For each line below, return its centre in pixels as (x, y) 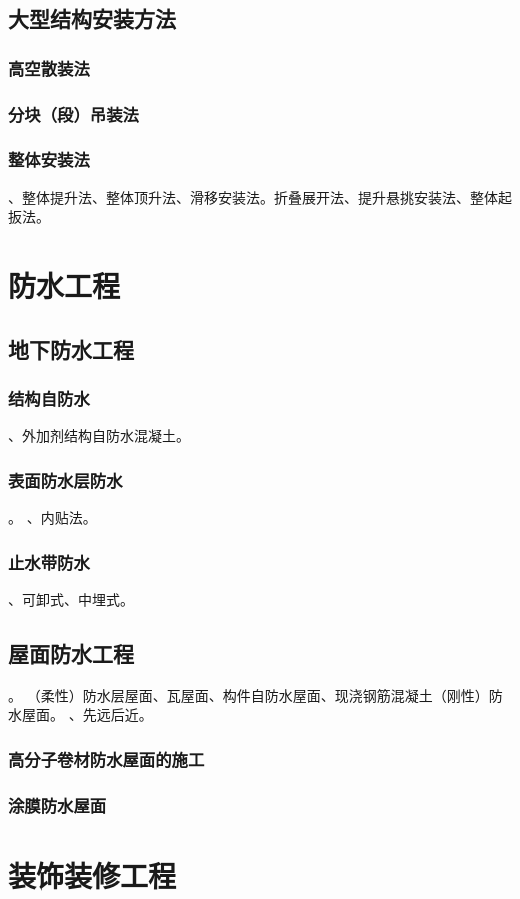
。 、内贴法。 (52, 517)
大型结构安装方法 (92, 18)
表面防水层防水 (65, 479)
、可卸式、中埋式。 (71, 598)
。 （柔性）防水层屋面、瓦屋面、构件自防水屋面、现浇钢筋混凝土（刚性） (248, 694)
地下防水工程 (71, 348)
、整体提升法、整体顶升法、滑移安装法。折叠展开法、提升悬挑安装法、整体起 (260, 196)
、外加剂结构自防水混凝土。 (99, 435)
